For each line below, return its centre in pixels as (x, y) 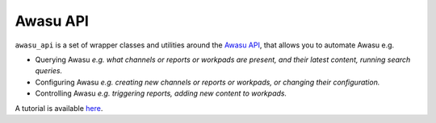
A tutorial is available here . (59, 108)
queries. (49, 71)
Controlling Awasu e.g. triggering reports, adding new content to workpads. (161, 93)
